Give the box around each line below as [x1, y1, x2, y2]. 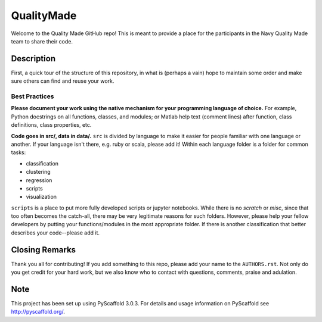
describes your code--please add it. [11, 229, 100, 236]
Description [11, 54, 56, 64]
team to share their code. [11, 37, 73, 45]
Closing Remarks [11, 245, 76, 255]
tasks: [11, 149, 26, 156]
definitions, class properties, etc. [11, 121, 92, 129]
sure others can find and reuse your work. [11, 77, 114, 85]
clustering [26, 168, 51, 176]
